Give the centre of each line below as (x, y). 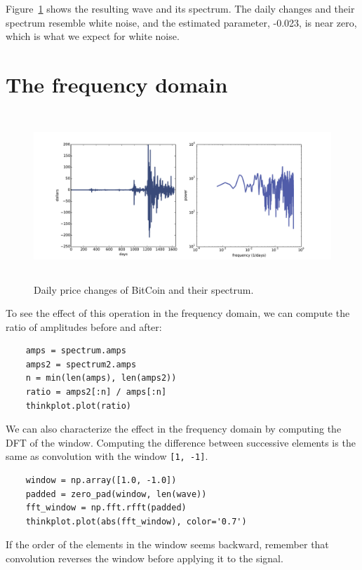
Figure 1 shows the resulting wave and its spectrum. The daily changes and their (180, 8)
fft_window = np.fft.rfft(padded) (106, 508)
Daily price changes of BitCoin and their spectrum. (144, 289)
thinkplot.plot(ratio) (78, 406)
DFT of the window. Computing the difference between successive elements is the (181, 442)
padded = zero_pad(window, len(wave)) (116, 494)
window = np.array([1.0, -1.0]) (101, 481)
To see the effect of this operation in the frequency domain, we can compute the (178, 313)
